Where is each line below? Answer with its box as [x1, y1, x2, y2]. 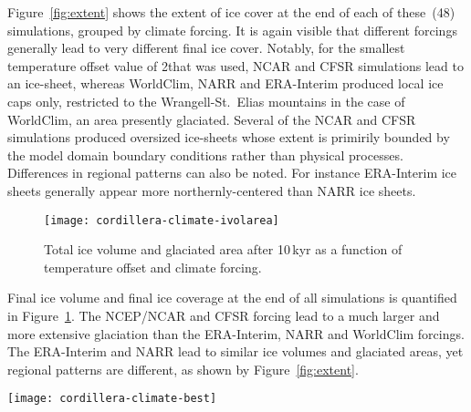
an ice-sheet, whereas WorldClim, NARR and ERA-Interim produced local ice [7, 74, 444, 93]
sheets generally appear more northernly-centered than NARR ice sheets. [7, 180, 416, 200]
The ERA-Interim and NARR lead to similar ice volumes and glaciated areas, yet [7, 342, 464, 361]
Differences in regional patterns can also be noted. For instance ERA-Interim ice [7, 163, 457, 182]
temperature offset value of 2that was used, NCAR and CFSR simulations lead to [7, 56, 464, 75]
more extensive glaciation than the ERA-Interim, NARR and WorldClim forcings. [7, 324, 465, 343]
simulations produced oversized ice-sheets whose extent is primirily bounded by [7, 128, 450, 147]
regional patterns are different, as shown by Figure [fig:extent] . [7, 359, 359, 378]
